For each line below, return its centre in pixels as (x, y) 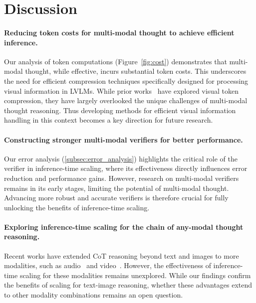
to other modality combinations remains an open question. (94, 295)
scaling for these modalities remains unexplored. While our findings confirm (135, 275)
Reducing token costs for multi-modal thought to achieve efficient (119, 32)
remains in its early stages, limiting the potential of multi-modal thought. (117, 188)
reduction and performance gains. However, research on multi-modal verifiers (122, 178)
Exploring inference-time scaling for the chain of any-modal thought (124, 227)
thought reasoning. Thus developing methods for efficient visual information (120, 110)
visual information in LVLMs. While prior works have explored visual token (121, 90)
